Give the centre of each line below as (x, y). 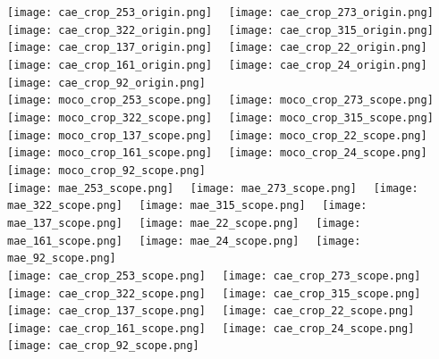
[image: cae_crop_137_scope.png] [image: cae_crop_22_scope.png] (211, 311)
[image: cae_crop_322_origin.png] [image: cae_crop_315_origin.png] (220, 30)
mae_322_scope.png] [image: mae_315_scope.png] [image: (187, 206)
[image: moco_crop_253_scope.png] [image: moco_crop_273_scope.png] (220, 100)
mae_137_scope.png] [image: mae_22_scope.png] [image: (184, 223)
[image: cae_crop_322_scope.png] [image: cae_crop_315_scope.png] (214, 293)
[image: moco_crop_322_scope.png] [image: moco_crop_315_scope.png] (220, 117)
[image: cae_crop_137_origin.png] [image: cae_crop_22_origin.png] (217, 48)
